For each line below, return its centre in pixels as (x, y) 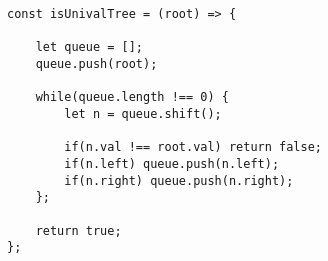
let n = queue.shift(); (143, 113)
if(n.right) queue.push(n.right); (179, 180)
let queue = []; (89, 47)
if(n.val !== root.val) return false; (193, 147)
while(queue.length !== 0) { (132, 97)
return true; (78, 230)
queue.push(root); (96, 63)
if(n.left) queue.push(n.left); (172, 163)
